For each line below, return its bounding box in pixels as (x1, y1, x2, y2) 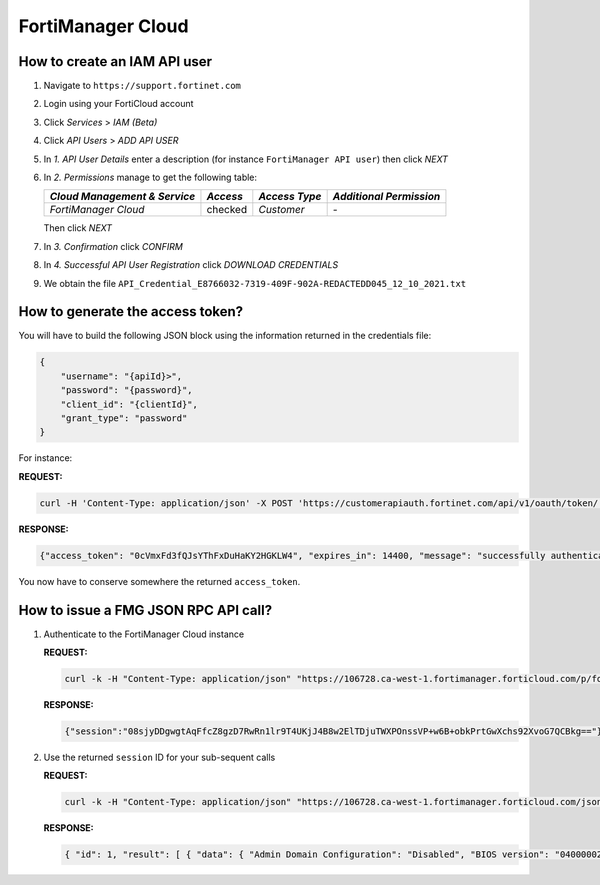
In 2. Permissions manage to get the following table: (43, 171, 258, 184)
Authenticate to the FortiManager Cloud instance (43, 628, 245, 640)
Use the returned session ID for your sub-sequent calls (43, 751, 276, 763)
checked (206, 203, 248, 217)
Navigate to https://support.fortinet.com (43, 80, 242, 92)
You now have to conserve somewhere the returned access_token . (18, 575, 301, 587)
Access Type (258, 190, 322, 204)
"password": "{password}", (60, 385, 194, 396)
